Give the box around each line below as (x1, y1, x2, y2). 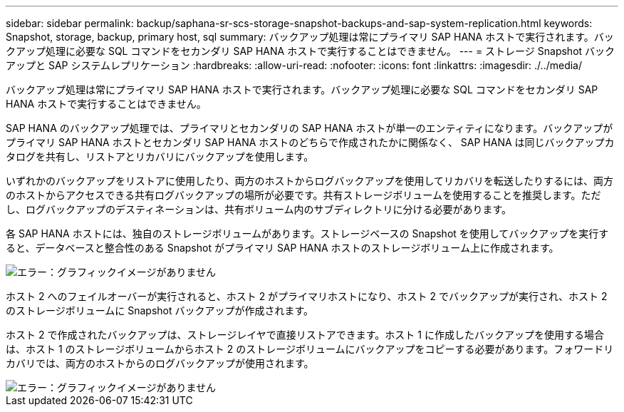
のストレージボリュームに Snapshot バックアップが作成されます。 (6, 304, 314, 316)
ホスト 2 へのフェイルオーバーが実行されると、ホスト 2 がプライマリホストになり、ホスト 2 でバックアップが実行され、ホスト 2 (6, 290, 608, 302)
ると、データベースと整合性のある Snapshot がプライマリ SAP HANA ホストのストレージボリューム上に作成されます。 (6, 242, 559, 254)
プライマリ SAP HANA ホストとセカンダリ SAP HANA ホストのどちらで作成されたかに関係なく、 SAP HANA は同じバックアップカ (6, 136, 615, 148)
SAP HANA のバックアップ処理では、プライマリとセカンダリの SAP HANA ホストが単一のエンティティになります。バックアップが (6, 122, 613, 134)
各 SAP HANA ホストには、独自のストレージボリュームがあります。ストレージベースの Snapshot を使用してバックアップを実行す (6, 227, 609, 240)
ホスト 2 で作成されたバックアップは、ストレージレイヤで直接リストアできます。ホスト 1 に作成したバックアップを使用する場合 (6, 329, 604, 341)
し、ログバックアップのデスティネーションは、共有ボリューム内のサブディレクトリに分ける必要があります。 (6, 203, 512, 215)
